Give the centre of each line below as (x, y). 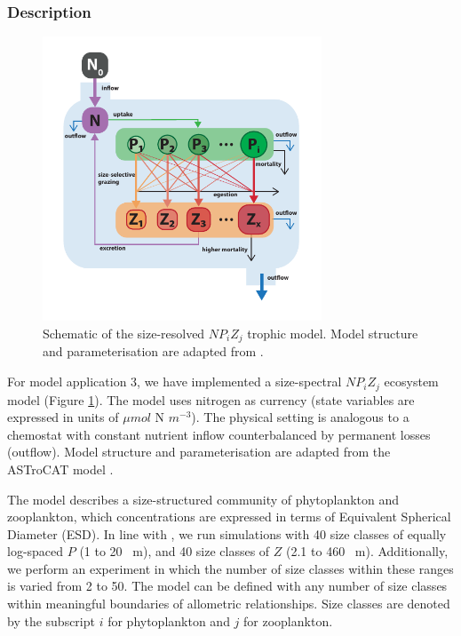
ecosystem (411, 382)
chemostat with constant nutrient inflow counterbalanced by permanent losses (219, 434)
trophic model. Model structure (333, 334)
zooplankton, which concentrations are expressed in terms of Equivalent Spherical (229, 517)
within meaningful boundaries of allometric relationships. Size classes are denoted (229, 604)
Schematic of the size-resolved (124, 334)
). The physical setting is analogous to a (300, 417)
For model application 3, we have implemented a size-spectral (175, 382)
